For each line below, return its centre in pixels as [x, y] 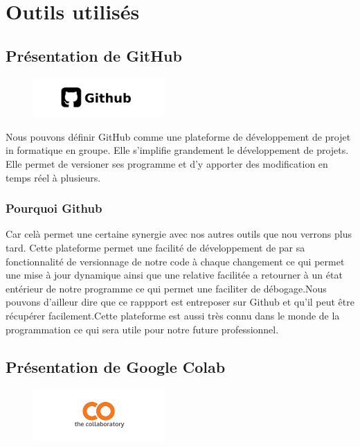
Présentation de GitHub [94, 55]
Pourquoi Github [54, 208]
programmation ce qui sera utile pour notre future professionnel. [142, 329]
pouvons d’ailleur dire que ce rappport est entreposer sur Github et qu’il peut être [180, 302]
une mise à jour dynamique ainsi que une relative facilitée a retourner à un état [174, 275]
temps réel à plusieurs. [53, 177]
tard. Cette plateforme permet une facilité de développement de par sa [155, 247]
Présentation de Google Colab [116, 366]
